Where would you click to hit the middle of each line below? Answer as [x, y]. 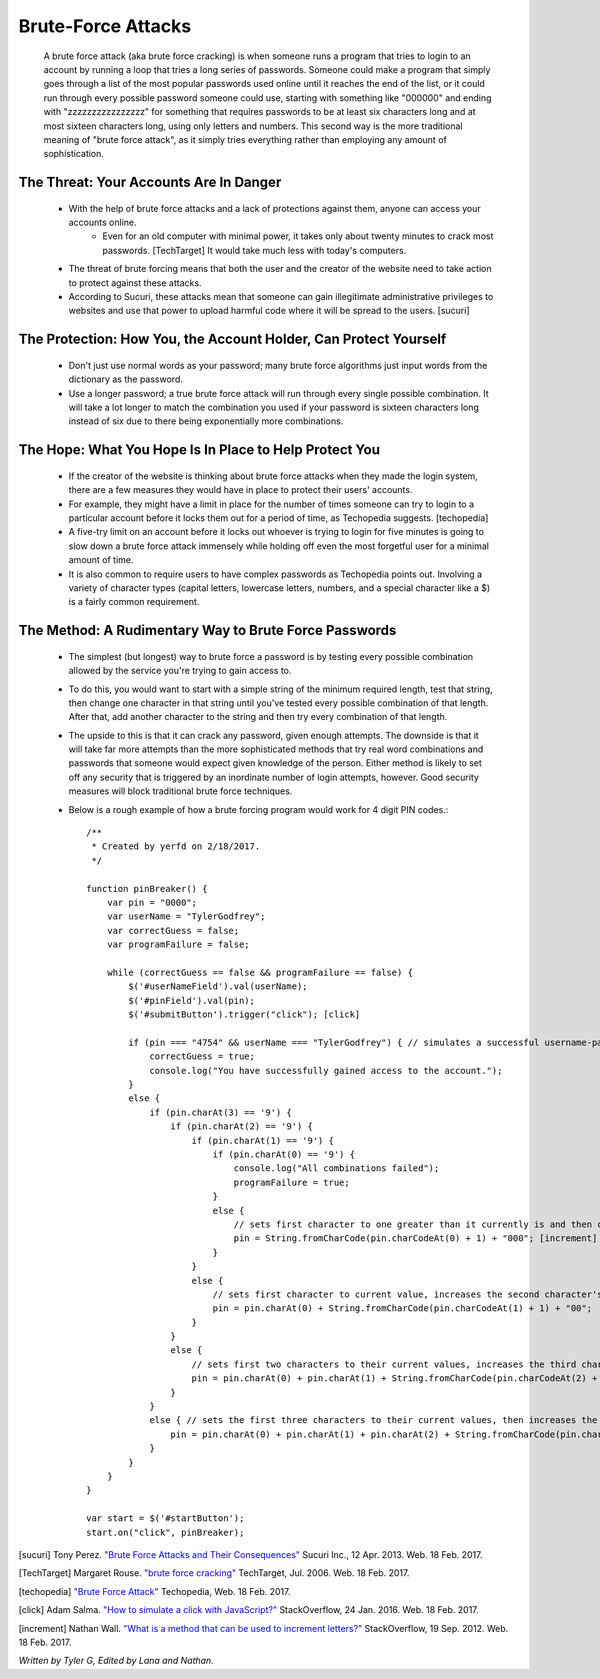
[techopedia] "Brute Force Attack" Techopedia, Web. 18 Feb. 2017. [154, 1591]
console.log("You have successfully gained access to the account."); [326, 1070]
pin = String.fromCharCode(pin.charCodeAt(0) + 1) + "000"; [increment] [415, 1238]
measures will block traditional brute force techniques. [180, 791]
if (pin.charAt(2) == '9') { [242, 1126]
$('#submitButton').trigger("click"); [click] [244, 1014]
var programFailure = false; [178, 944]
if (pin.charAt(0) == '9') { [283, 1154]
